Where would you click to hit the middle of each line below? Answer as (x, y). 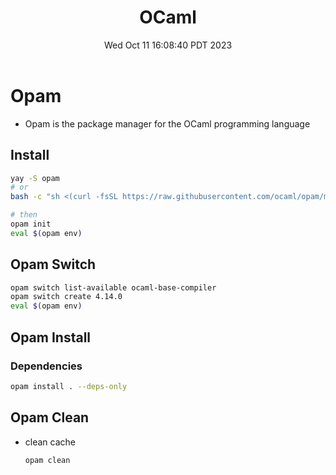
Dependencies (46, 366)
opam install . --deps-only (69, 386)
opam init (31, 224)
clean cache (50, 442)
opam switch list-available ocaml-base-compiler (113, 287)
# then (24, 215)
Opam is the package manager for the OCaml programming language (167, 123)
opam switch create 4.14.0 (66, 297)
